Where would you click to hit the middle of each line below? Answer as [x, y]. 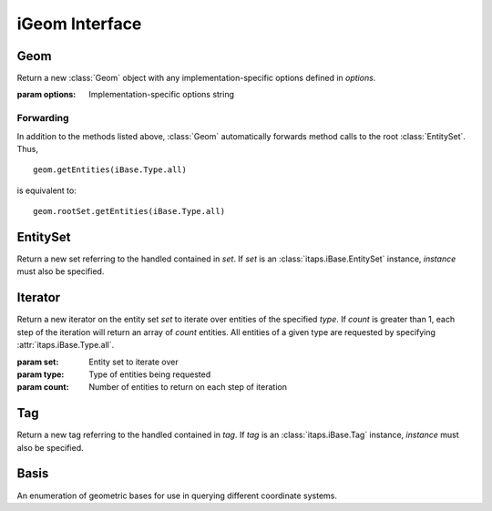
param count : [43, 387]
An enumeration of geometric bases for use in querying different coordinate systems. [177, 496]
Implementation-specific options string [162, 95]
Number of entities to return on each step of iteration [188, 387]
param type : [41, 374]
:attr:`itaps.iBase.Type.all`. [66, 345]
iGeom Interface [79, 24]
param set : [38, 362]
